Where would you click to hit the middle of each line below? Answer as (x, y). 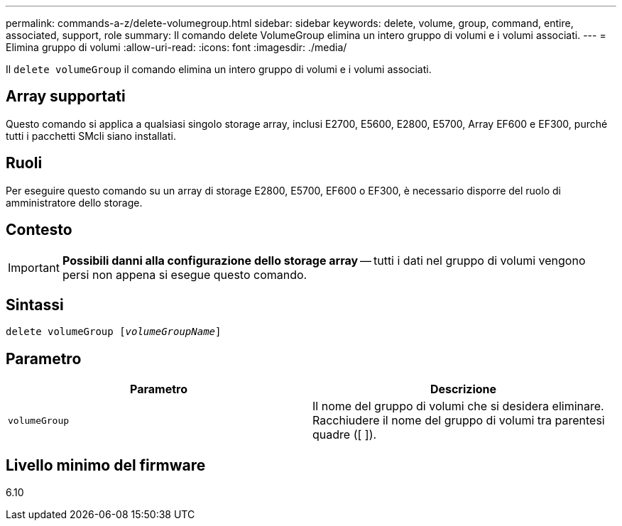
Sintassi (35, 305)
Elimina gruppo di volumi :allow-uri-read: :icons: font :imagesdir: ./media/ (176, 47)
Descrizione (463, 389)
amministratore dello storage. (74, 202)
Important (34, 267)
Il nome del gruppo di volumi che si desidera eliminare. (458, 406)
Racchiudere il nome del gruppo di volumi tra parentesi (459, 421)
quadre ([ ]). (345, 435)
